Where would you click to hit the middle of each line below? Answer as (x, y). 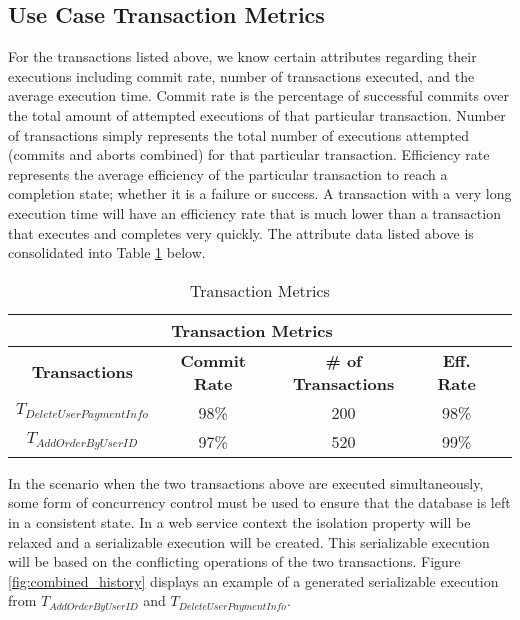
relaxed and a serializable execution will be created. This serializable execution (249, 541)
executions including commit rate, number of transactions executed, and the (241, 75)
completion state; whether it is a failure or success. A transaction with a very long (260, 193)
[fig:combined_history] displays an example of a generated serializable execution (253, 580)
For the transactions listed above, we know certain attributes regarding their (242, 56)
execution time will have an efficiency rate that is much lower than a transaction (254, 212)
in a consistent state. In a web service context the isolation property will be (239, 521)
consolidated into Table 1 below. (107, 252)
